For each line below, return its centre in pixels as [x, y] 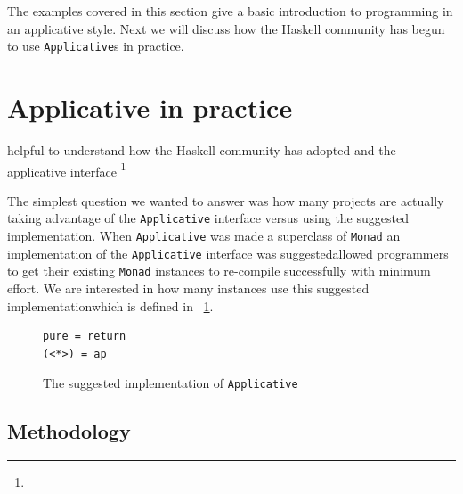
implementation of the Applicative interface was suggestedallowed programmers [228, 253]
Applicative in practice [150, 107]
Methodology [69, 431]
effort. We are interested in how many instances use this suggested [188, 288]
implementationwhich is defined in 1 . [110, 305]
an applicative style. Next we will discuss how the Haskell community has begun [226, 28]
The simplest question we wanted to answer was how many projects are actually [226, 200]
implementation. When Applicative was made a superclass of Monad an [204, 236]
